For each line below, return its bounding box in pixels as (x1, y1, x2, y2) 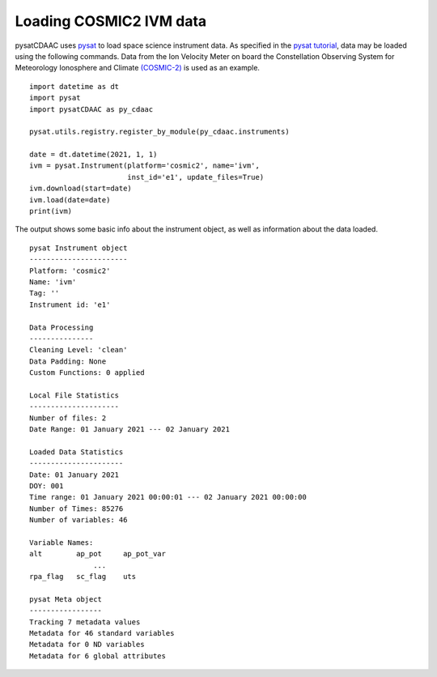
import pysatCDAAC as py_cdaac (29, 104, 154, 113)
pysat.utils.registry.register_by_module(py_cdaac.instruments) (29, 127, 291, 137)
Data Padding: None (29, 356, 107, 366)
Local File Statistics (29, 390, 120, 400)
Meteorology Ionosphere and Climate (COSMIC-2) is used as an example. (15, 63, 261, 73)
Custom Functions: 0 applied (29, 368, 145, 377)
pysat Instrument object (29, 243, 128, 253)
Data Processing (29, 322, 94, 332)
